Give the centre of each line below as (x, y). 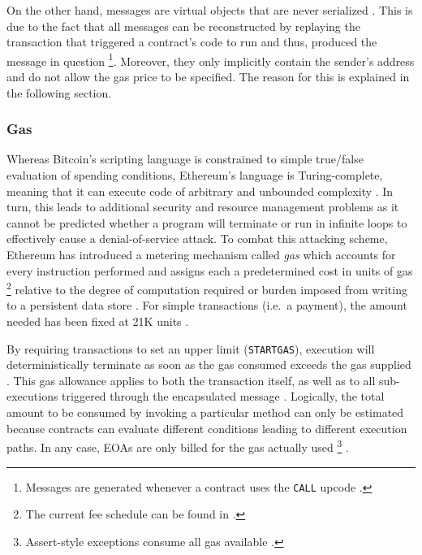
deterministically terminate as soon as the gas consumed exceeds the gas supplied (209, 364)
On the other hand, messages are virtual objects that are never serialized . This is (210, 10)
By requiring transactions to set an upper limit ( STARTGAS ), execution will (191, 348)
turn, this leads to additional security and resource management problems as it (203, 207)
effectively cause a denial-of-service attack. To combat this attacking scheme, (197, 238)
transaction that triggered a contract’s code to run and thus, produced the (192, 42)
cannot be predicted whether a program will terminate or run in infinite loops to (207, 222)
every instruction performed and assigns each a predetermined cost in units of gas (210, 270)
